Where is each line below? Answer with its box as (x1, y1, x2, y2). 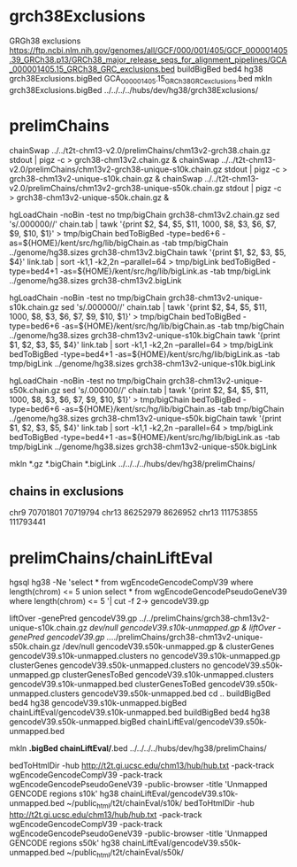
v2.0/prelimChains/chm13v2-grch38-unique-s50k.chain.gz (9, 182, 224, 193)
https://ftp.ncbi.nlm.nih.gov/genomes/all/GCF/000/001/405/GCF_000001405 (9, 44, 288, 55)
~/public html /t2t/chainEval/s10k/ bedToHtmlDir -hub (65, 798, 255, 811)
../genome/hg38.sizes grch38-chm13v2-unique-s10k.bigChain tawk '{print (9, 329, 281, 340)
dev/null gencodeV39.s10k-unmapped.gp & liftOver (89, 623, 276, 633)
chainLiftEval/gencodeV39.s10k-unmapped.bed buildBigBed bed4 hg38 (9, 707, 270, 718)
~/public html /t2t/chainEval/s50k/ (65, 848, 184, 860)
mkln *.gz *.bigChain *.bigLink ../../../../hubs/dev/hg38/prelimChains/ (9, 458, 255, 468)
